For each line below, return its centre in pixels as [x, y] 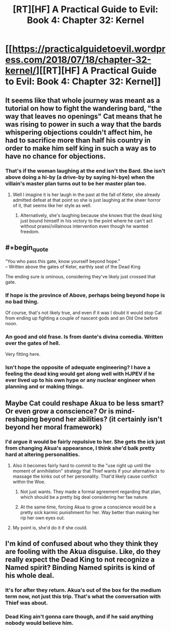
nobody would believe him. [39, 623]
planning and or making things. [45, 386]
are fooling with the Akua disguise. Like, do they [83, 552]
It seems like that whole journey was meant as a [83, 100]
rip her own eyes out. [42, 518]
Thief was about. [27, 603]
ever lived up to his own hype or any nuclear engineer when [80, 380]
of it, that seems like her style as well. [52, 205]
